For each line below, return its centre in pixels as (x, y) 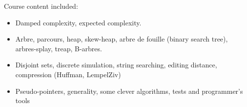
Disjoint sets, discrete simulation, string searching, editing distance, (116, 65)
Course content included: (41, 6)
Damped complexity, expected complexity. (78, 22)
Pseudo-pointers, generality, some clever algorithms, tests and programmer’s (129, 91)
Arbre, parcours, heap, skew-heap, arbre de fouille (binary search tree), (122, 39)
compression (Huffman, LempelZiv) (68, 74)
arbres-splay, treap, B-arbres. (59, 48)
